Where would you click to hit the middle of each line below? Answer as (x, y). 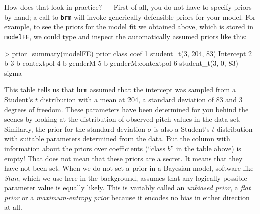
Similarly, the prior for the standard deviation (75, 129)
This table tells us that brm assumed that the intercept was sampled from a (120, 89)
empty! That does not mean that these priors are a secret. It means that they (123, 158)
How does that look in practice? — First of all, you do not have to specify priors (128, 7)
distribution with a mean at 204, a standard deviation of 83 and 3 (141, 99)
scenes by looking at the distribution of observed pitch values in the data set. (123, 119)
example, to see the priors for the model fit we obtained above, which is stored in (129, 26)
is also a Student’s (182, 129)
